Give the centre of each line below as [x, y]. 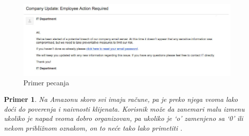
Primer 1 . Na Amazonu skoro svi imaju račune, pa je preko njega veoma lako [121, 99]
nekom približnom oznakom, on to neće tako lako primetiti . [93, 127]
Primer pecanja [46, 83]
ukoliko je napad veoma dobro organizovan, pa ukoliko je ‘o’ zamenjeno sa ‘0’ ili [124, 118]
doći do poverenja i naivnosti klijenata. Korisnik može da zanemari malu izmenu [124, 108]
